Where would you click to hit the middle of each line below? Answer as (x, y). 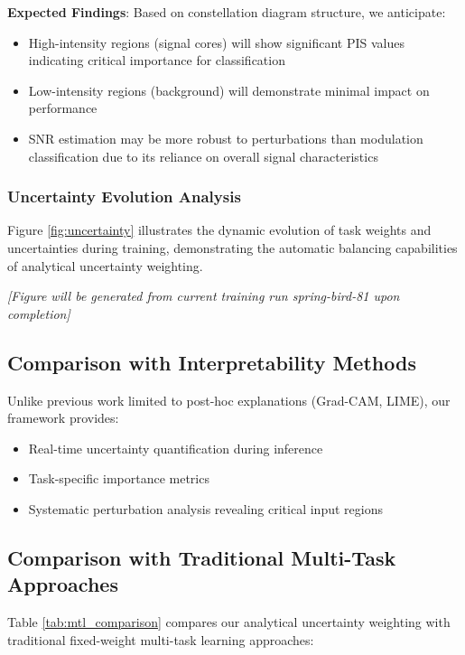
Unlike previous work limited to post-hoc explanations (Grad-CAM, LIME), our (229, 400)
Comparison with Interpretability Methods (212, 362)
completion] (39, 313)
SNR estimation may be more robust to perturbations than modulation (226, 138)
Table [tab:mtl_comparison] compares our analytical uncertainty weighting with (229, 622)
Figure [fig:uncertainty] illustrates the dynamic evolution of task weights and (219, 230)
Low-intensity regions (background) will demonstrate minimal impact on (229, 90)
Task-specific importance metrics (119, 478)
